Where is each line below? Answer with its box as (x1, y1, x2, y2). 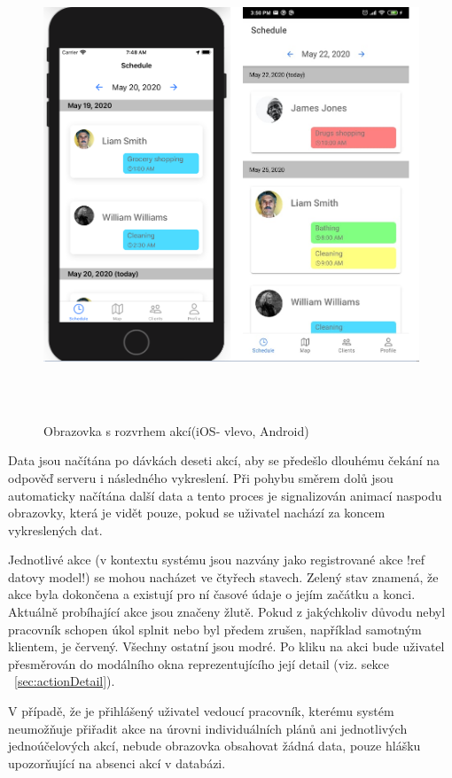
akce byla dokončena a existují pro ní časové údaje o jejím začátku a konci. (8, 585, 416, 603)
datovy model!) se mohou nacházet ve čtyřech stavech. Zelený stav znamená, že (8, 567, 439, 586)
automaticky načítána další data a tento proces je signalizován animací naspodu (8, 486, 442, 504)
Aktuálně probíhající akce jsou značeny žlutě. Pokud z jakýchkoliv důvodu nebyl (8, 603, 446, 621)
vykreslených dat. (8, 520, 103, 539)
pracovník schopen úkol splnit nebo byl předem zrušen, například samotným (8, 619, 422, 638)
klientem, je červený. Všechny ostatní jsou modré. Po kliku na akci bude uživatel (8, 637, 445, 656)
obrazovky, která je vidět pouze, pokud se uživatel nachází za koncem (8, 503, 386, 522)
